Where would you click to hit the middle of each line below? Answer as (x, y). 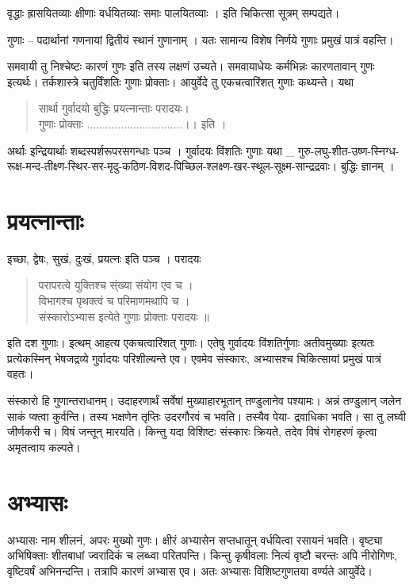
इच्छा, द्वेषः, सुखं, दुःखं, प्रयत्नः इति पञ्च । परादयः (104, 258)
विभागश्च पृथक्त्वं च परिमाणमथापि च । (114, 301)
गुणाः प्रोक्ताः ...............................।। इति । (132, 123)
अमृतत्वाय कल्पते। (44, 447)
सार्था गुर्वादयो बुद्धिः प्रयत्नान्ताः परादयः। (114, 108)
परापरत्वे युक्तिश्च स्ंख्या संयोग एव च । (116, 285)
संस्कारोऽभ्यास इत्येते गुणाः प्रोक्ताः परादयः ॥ (124, 316)
